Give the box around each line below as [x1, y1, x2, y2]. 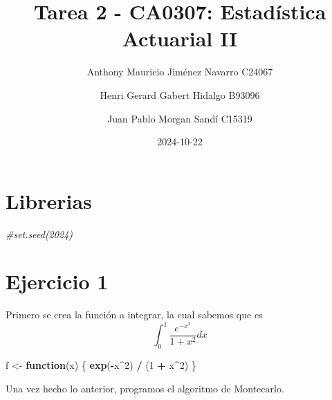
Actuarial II [122, 24, 238, 53]
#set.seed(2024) [6, 226, 73, 241]
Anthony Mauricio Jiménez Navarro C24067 [86, 64, 273, 79]
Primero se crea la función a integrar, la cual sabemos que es [6, 307, 263, 322]
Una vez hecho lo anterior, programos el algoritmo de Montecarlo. [6, 381, 284, 395]
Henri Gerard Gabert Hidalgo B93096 [100, 87, 260, 102]
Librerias [6, 186, 92, 215]
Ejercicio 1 [6, 267, 109, 296]
